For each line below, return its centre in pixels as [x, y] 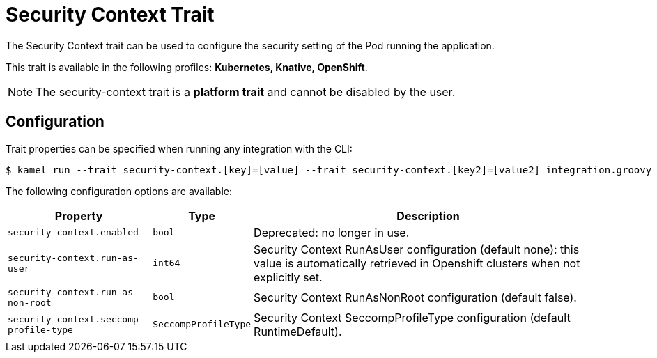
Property [79, 216]
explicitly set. [288, 277]
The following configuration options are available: [119, 191]
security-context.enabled [73, 233]
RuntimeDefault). [298, 331]
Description [428, 216]
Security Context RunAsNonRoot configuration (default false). [415, 297]
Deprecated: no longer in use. [332, 232]
